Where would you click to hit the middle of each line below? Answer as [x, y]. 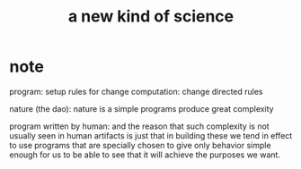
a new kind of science [151, 17]
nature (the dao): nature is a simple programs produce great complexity [142, 108]
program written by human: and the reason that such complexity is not [139, 126]
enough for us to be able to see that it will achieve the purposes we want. [145, 155]
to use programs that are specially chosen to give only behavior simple [140, 145]
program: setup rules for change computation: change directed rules [136, 91]
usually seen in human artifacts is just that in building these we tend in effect [151, 135]
